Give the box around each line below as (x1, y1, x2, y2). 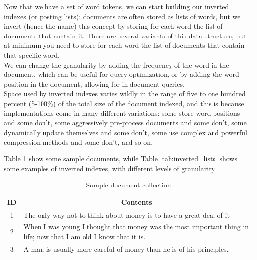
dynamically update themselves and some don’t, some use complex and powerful (4, 127, 247, 137)
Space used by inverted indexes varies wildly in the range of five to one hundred (4, 88, 246, 99)
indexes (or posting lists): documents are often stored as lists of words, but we (4, 11, 241, 21)
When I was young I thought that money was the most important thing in (23, 222, 249, 232)
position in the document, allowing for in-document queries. (4, 78, 185, 89)
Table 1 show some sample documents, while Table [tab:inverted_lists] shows (4, 153, 237, 163)
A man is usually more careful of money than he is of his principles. (23, 243, 229, 254)
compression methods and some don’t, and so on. (4, 137, 153, 147)
